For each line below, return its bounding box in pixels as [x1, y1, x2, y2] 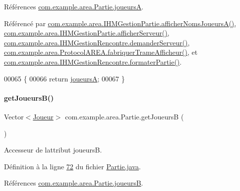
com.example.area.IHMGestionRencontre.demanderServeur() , [4, 37, 190, 47]
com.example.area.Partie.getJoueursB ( [65, 111, 184, 121]
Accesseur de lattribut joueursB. [4, 145, 102, 155]
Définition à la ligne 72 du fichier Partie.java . [4, 161, 141, 171]
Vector [4, 111, 24, 121]
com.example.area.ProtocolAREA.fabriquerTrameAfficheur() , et [4, 47, 198, 57]
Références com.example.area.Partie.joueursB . [4, 178, 143, 188]
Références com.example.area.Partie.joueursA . [4, 1, 144, 11]
